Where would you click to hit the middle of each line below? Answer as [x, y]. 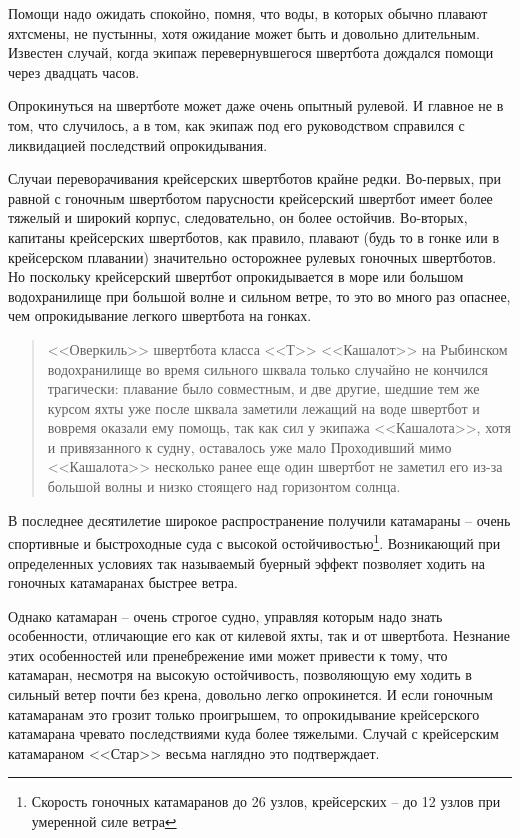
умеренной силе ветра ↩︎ [104, 821]
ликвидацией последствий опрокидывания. [138, 144]
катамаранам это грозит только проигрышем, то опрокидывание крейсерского [244, 713]
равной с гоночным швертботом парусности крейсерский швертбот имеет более [250, 197]
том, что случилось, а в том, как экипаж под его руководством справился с [236, 124]
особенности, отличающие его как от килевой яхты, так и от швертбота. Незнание [259, 635]
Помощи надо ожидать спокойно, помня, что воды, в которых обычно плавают [248, 13]
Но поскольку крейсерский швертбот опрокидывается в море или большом [236, 276]
